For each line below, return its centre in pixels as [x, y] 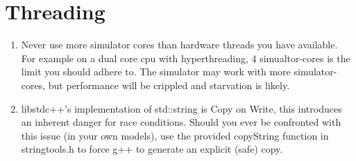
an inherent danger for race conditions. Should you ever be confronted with [181, 122]
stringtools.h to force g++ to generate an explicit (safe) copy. [152, 149]
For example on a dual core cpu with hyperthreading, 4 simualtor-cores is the [186, 58]
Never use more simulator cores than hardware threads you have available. [179, 45]
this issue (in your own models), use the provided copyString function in [175, 135]
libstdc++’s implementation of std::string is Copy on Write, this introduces [181, 108]
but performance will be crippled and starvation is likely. [169, 85]
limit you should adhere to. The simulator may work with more [156, 72]
